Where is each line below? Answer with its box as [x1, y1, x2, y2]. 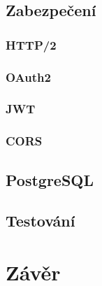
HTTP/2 [6, 36, 57, 53]
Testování [6, 210, 75, 231]
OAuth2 [6, 68, 51, 85]
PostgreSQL [6, 169, 94, 190]
